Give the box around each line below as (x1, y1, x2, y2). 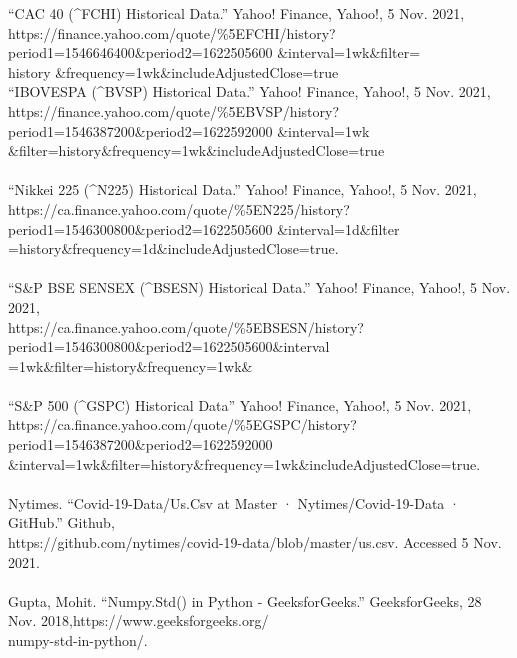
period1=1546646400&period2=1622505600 (8, 42, 273, 63)
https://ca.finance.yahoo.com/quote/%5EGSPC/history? (8, 414, 357, 435)
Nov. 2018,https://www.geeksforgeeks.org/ (8, 610, 269, 631)
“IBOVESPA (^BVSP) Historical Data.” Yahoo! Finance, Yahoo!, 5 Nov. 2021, (8, 81, 491, 102)
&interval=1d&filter (277, 218, 400, 239)
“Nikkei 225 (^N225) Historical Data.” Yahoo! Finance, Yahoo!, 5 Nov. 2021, (8, 179, 477, 200)
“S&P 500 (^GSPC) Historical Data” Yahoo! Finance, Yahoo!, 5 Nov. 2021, (8, 394, 472, 415)
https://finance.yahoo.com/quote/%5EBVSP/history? (8, 100, 339, 121)
